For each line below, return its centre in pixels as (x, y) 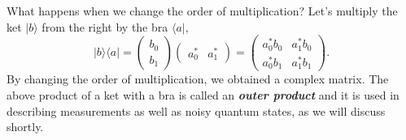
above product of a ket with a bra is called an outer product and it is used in (203, 94)
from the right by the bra (105, 26)
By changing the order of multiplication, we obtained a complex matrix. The (198, 79)
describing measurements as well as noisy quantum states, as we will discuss (196, 110)
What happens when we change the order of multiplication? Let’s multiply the (202, 11)
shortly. (25, 127)
